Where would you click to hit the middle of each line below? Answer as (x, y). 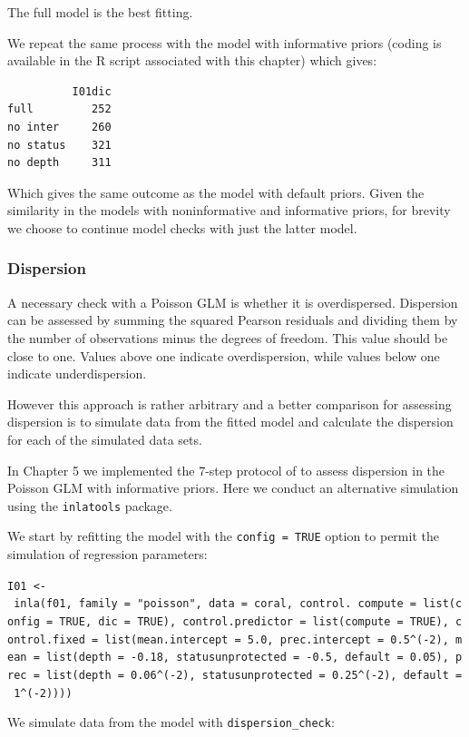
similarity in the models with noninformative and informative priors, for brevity (229, 210)
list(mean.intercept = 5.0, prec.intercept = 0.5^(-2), (277, 639)
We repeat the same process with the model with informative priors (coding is (225, 42)
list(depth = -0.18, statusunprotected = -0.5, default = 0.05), (247, 658)
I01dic (92, 91)
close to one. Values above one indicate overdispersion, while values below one (224, 355)
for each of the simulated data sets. (105, 439)
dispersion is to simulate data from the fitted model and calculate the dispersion (230, 422)
